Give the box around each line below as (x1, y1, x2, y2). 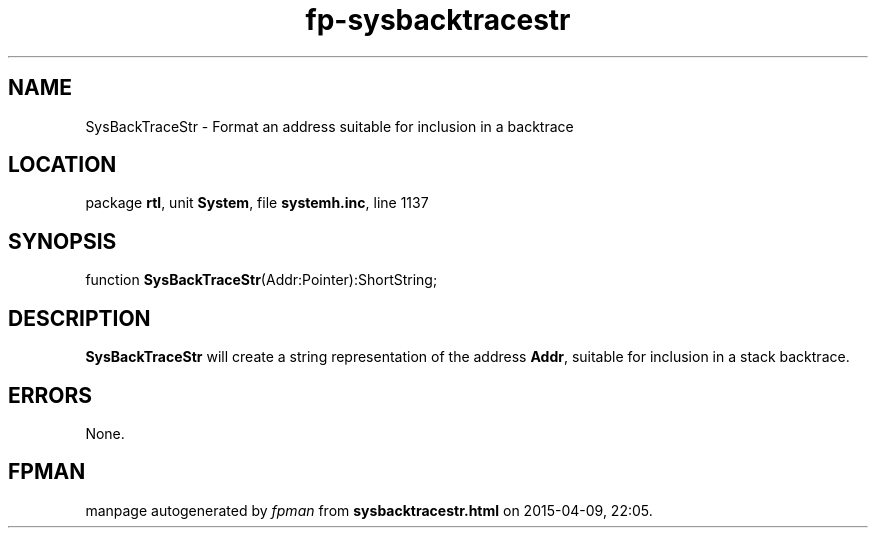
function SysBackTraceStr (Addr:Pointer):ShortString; (85, 271, 438, 289)
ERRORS (8, 382, 93, 408)
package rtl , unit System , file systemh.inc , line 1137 (85, 194, 429, 212)
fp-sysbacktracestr (305, 3, 571, 37)
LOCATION (8, 152, 117, 178)
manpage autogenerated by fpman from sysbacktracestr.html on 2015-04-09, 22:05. (85, 501, 653, 519)
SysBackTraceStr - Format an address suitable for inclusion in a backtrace (85, 117, 574, 135)
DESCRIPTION (8, 305, 151, 331)
